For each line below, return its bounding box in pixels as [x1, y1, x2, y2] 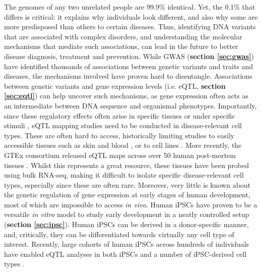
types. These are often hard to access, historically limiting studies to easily [4, 130, 235, 140]
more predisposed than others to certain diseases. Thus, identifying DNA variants [4, 21, 256, 32]
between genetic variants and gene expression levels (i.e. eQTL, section [4, 80, 226, 91]
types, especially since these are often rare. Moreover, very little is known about [4, 179, 251, 190]
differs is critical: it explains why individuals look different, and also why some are [4, 11, 258, 22]
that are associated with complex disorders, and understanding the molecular [4, 31, 242, 41]
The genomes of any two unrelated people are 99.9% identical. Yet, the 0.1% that [4, 2, 255, 12]
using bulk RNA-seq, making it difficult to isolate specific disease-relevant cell [4, 170, 244, 180]
